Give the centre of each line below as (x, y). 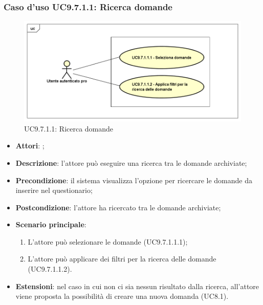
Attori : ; (30, 146)
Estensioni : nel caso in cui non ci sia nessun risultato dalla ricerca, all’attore (137, 286)
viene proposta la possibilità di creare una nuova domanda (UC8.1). (122, 296)
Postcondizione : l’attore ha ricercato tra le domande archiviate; (118, 207)
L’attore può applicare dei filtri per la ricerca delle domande (122, 259)
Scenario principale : (51, 224)
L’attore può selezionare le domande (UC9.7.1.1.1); (108, 241)
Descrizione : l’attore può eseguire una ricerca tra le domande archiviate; (131, 162)
